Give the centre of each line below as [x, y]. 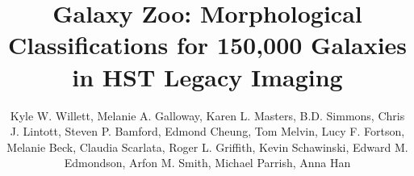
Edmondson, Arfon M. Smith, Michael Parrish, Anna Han [207, 163]
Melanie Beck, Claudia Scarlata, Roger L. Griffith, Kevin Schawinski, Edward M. [207, 147]
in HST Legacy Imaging [207, 76]
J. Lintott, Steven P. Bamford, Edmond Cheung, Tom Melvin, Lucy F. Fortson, [207, 131]
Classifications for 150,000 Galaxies [207, 45]
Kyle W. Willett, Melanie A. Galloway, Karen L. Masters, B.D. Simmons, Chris [207, 115]
